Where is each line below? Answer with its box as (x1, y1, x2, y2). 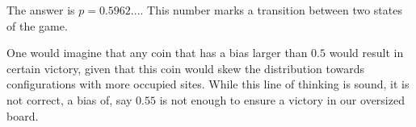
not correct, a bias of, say (6, 91, 132, 108)
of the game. (6, 17, 68, 34)
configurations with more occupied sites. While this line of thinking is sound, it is (6, 76, 410, 92)
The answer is (6, 2, 75, 18)
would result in (329, 44, 404, 61)
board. (6, 107, 39, 124)
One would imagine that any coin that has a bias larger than (6, 44, 308, 61)
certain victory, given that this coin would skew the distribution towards (6, 59, 365, 76)
